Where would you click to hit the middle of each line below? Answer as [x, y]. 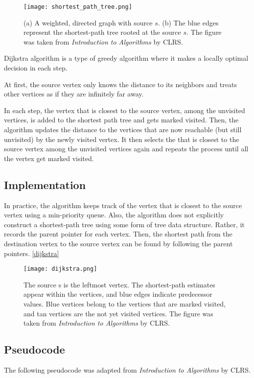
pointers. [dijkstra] [32, 253]
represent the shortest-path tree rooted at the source [102, 32]
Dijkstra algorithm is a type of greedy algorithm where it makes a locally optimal [126, 58]
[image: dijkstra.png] [60, 269]
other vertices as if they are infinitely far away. [74, 94]
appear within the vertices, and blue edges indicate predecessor [118, 294]
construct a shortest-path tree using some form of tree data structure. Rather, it [124, 224]
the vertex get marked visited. [49, 158]
